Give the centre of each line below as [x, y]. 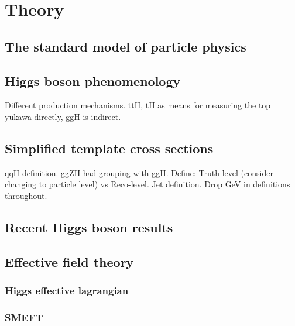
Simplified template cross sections [109, 148]
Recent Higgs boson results [89, 227]
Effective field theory [69, 261]
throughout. [26, 195]
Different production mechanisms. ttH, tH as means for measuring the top [138, 105]
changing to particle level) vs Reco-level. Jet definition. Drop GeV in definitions [147, 184]
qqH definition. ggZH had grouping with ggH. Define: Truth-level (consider [139, 172]
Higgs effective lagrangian [67, 291]
